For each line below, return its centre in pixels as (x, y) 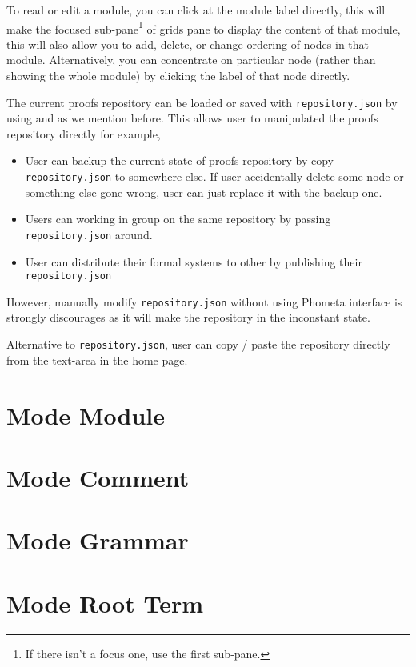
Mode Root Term (105, 603)
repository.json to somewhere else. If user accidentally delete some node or (214, 176)
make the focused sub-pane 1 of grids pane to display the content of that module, (204, 27)
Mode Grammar (98, 540)
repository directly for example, (84, 133)
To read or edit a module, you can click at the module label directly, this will (196, 10)
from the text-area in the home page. (97, 359)
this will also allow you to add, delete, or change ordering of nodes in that (188, 44)
